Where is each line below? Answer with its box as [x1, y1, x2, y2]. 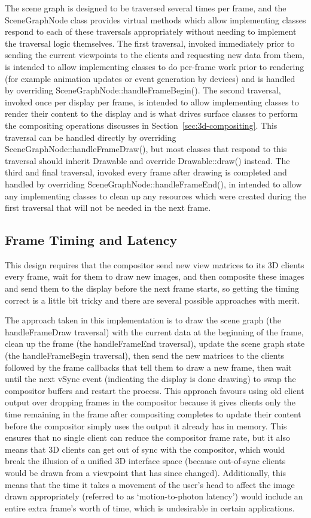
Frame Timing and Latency [5, 231, 178, 249]
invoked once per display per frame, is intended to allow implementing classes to [5, 95, 299, 108]
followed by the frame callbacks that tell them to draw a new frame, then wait [5, 361, 292, 373]
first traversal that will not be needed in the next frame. [5, 201, 211, 214]
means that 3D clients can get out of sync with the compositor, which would [5, 443, 285, 455]
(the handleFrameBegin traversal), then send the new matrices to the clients [5, 349, 285, 362]
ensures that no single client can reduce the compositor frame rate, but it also [5, 431, 290, 444]
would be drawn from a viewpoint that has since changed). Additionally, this [5, 466, 286, 478]
